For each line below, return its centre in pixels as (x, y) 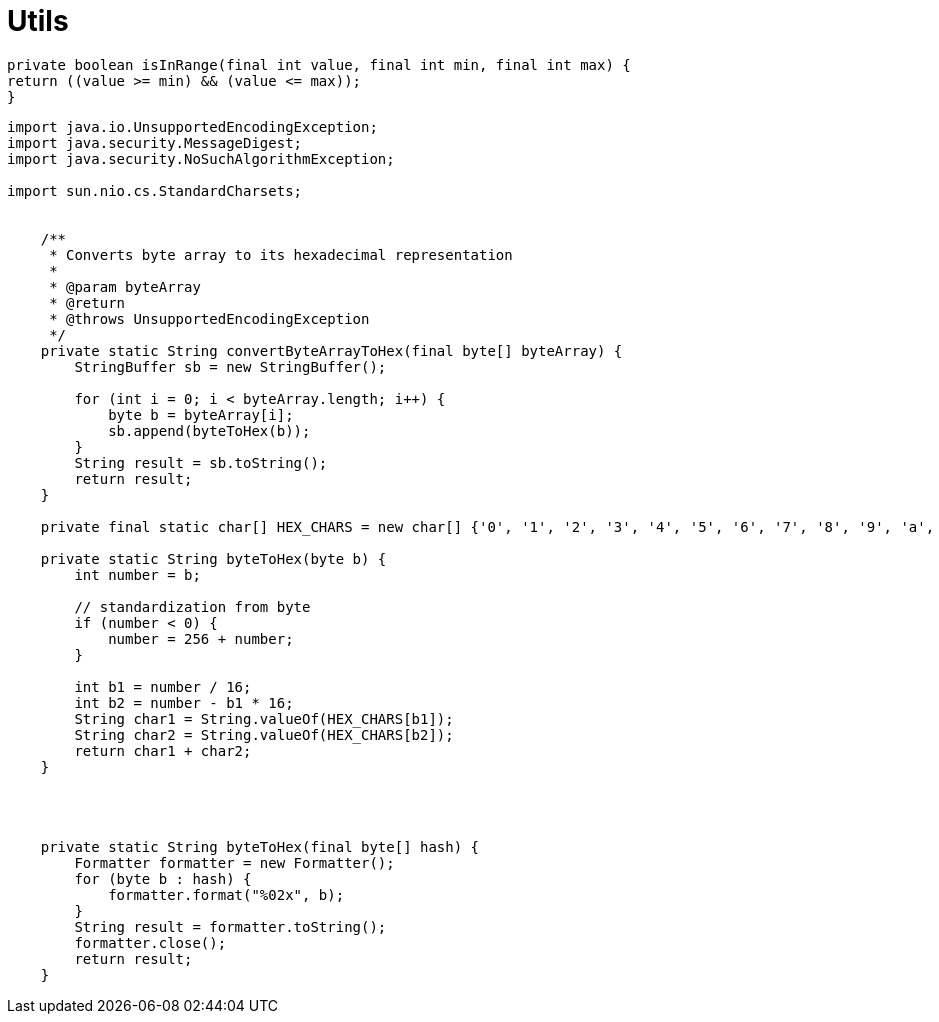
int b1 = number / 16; (163, 686)
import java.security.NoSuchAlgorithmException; (201, 158)
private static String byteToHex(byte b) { (213, 558)
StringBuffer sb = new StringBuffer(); (230, 366)
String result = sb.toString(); (201, 462)
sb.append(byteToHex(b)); (209, 430)
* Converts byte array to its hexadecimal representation (281, 254)
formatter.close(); (150, 942)
